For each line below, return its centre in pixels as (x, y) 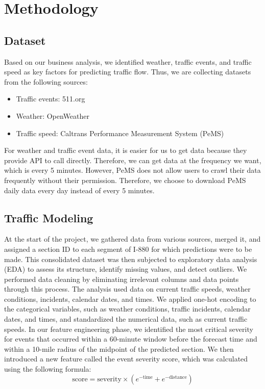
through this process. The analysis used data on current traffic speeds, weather (127, 289)
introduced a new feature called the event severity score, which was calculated (126, 359)
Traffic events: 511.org (51, 99)
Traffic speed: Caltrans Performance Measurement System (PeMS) (120, 133)
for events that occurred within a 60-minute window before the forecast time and (131, 339)
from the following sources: (46, 81)
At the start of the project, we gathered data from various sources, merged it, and (132, 239)
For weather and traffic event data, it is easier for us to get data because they (126, 150)
